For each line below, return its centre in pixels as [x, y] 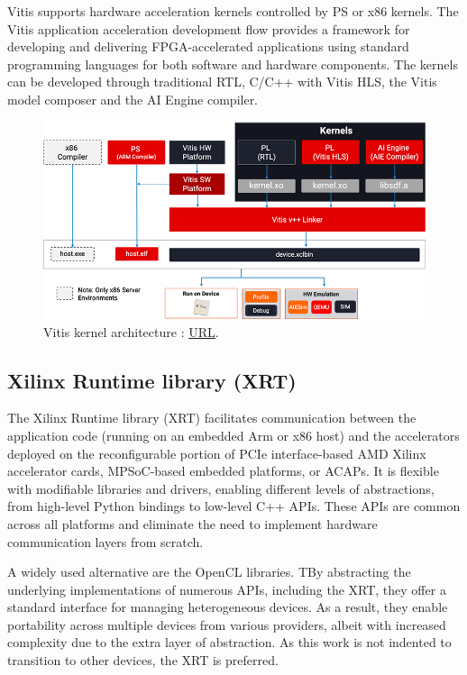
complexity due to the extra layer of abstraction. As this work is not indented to [229, 642]
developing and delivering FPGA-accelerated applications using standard [208, 46]
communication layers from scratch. [105, 541]
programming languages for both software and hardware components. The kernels [233, 64]
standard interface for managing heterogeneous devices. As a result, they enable [228, 607]
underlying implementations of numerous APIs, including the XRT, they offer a [227, 589]
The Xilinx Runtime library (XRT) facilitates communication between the [212, 418]
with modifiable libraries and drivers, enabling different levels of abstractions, [221, 488]
